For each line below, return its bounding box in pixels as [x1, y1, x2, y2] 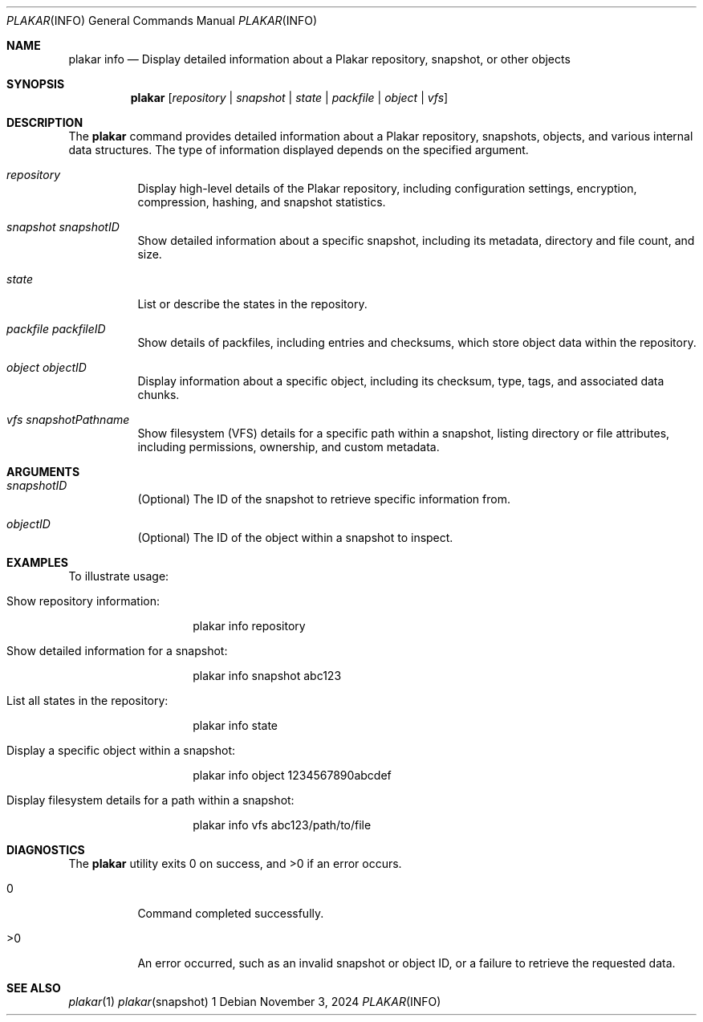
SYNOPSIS [6, 77, 65, 91]
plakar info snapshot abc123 [193, 669, 342, 682]
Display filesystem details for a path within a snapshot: [6, 793, 295, 807]
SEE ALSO [6, 981, 61, 995]
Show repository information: [6, 594, 160, 608]
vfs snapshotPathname [6, 413, 130, 426]
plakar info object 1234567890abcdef [193, 768, 392, 782]
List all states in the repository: [6, 694, 169, 707]
